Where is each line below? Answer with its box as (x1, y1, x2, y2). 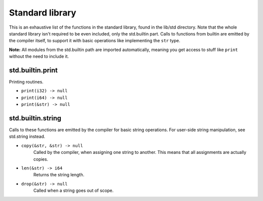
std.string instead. (9, 134, 46, 139)
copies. (33, 156, 48, 162)
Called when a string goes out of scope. (33, 187, 114, 194)
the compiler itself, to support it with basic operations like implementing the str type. (9, 38, 180, 44)
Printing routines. (9, 79, 44, 85)
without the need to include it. (9, 53, 69, 59)
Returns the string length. (33, 172, 85, 178)
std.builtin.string (9, 114, 62, 122)
